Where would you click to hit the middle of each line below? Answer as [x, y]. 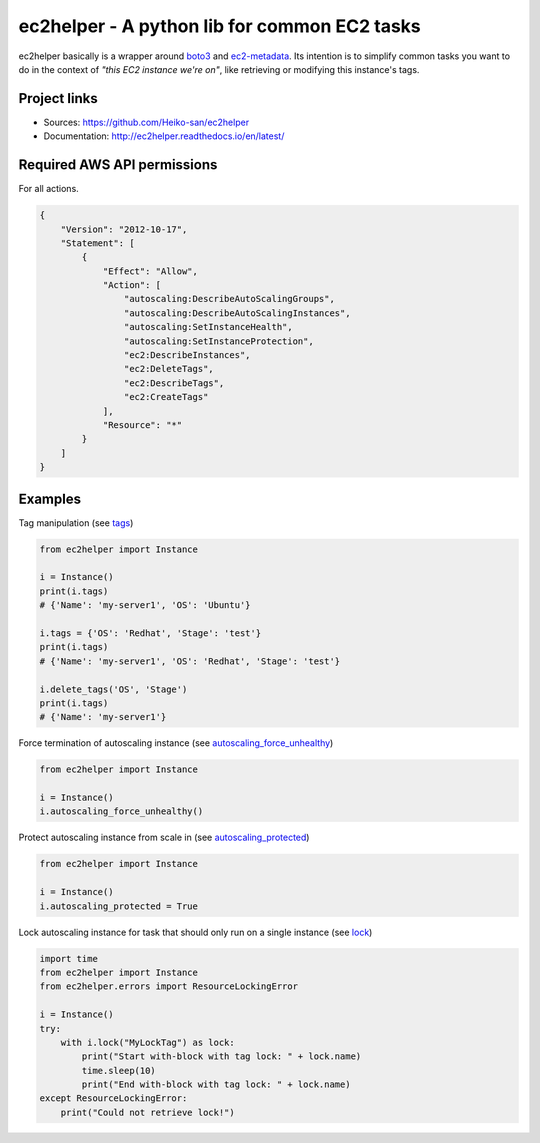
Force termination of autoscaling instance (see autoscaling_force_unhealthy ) [176, 743]
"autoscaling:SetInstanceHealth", [208, 327]
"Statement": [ [97, 243]
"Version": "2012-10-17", [124, 229]
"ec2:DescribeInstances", [187, 355]
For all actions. [48, 189]
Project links [58, 98]
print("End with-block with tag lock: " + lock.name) [216, 1084]
